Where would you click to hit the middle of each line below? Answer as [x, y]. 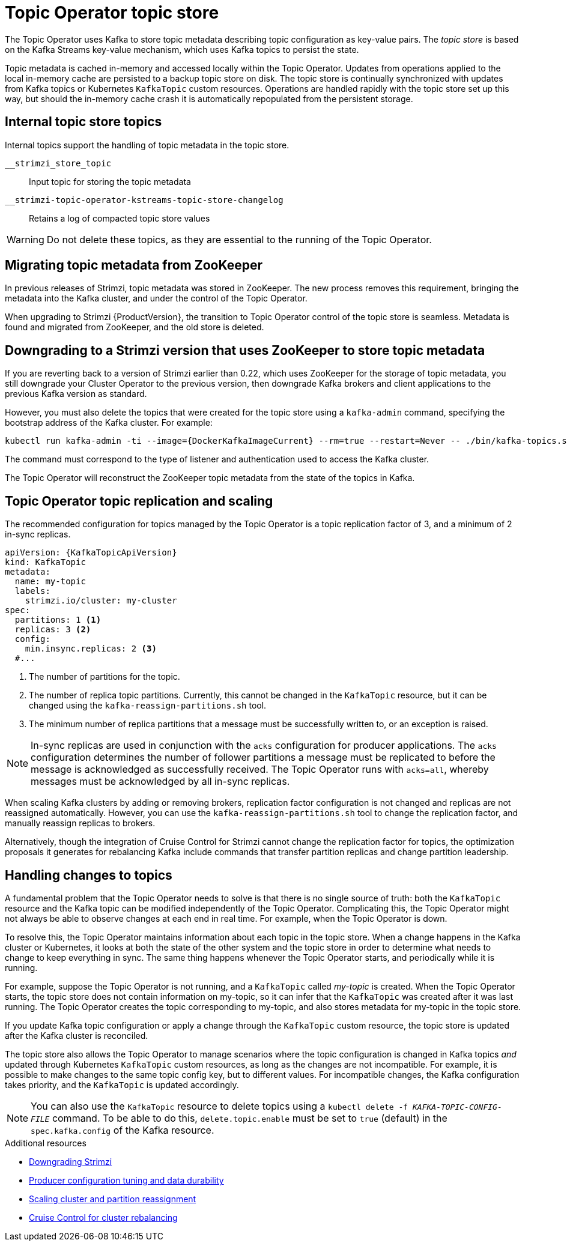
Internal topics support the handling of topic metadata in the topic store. [147, 145]
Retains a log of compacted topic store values [120, 218]
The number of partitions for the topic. [105, 677]
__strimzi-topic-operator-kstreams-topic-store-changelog [144, 200]
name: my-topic [50, 582]
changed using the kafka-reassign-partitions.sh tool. [148, 706]
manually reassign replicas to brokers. [80, 823]
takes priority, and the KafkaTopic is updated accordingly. [122, 1084]
